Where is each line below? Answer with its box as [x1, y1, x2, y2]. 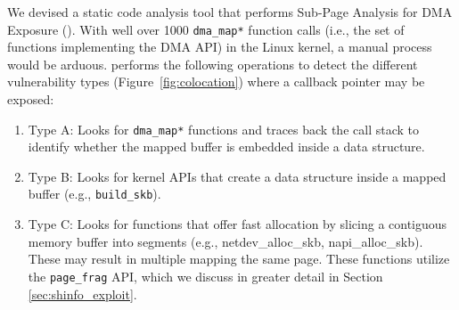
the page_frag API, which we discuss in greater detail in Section [28, 266, 383, 285]
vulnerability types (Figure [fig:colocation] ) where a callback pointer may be [7, 72, 425, 91]
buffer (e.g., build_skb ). [28, 184, 161, 203]
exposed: [7, 90, 54, 109]
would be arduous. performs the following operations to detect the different [7, 54, 418, 73]
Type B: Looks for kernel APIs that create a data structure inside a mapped [28, 167, 447, 185]
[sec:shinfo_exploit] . [28, 284, 137, 303]
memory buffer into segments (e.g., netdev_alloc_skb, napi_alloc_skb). [28, 232, 423, 250]
